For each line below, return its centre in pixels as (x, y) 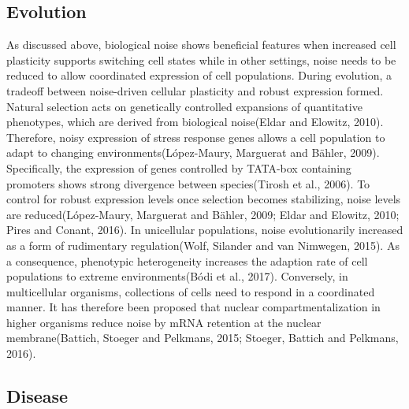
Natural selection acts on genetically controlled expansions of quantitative (184, 106)
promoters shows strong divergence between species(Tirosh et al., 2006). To (188, 183)
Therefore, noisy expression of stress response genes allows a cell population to (196, 137)
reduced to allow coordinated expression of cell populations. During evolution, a (199, 75)
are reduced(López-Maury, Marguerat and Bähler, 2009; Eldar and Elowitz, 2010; (203, 214)
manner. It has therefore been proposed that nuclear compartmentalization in (193, 307)
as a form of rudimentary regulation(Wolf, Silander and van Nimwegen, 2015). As (203, 245)
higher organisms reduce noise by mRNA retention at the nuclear (164, 322)
